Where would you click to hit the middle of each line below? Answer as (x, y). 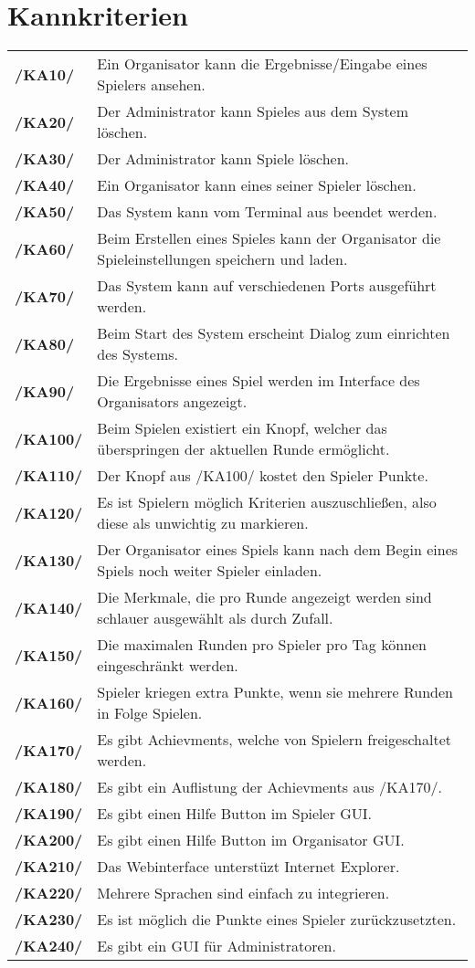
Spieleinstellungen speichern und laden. (222, 259)
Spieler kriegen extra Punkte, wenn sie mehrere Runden (275, 692)
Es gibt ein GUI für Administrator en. (216, 946)
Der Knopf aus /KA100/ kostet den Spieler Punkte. (263, 476)
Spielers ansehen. (151, 85)
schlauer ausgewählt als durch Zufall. (215, 618)
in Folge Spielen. (150, 713)
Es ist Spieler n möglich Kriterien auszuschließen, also (267, 502)
